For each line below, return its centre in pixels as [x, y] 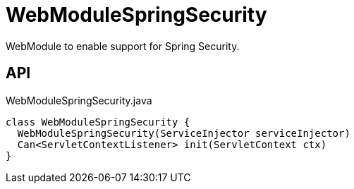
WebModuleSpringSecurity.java [79, 100]
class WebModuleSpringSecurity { [98, 122]
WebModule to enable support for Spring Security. [123, 46]
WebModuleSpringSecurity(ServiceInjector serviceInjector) [184, 133]
